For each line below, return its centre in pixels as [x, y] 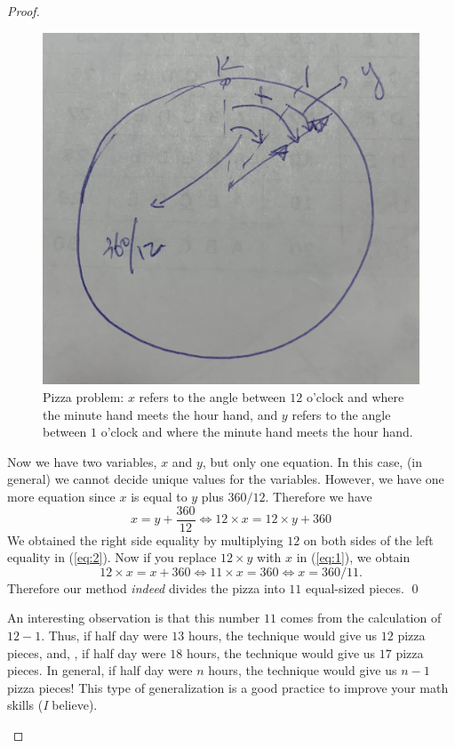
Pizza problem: [84, 397]
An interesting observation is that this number [134, 618]
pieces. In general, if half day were [100, 670]
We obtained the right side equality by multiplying [145, 539]
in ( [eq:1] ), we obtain [353, 557]
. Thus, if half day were [104, 635]
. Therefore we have [319, 496]
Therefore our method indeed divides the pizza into [146, 587]
